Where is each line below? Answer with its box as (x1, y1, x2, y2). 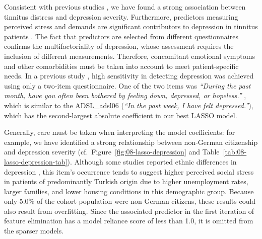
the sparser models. (4, 225, 64, 236)
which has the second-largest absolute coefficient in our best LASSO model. (4, 110, 237, 120)
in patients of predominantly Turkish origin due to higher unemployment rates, (4, 176, 248, 187)
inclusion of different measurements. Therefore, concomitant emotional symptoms (4, 50, 255, 61)
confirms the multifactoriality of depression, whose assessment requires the (4, 41, 234, 51)
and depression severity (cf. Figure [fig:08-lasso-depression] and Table (4, 146, 220, 157)
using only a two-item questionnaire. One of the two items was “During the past (4, 80, 251, 91)
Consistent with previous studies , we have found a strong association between (4, 2, 246, 12)
